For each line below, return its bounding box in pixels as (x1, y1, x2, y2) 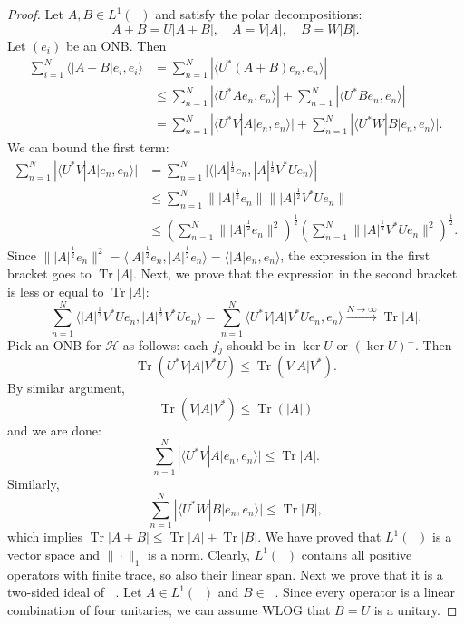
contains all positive (301, 544, 412, 563)
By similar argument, (7, 378, 125, 397)
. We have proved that (257, 527, 382, 546)
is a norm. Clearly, (148, 544, 251, 563)
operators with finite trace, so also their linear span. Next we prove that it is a (7, 564, 443, 583)
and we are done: (7, 420, 101, 439)
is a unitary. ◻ (373, 600, 458, 619)
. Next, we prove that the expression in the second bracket (132, 264, 458, 283)
